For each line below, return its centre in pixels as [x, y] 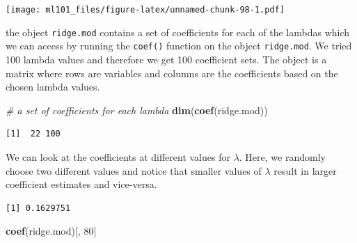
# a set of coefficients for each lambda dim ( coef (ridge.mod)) [137, 110]
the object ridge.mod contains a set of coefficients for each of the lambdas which [178, 32]
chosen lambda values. [53, 87]
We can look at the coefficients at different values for [118, 156]
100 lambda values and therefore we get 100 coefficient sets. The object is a [166, 59]
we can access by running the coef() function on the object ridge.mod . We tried [179, 46]
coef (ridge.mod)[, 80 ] [51, 231]
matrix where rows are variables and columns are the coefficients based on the [172, 73]
